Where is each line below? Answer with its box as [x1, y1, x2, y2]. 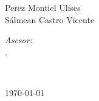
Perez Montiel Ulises [5, 1, 81, 13]
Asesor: [5, 33, 32, 46]
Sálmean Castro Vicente [5, 13, 95, 26]
